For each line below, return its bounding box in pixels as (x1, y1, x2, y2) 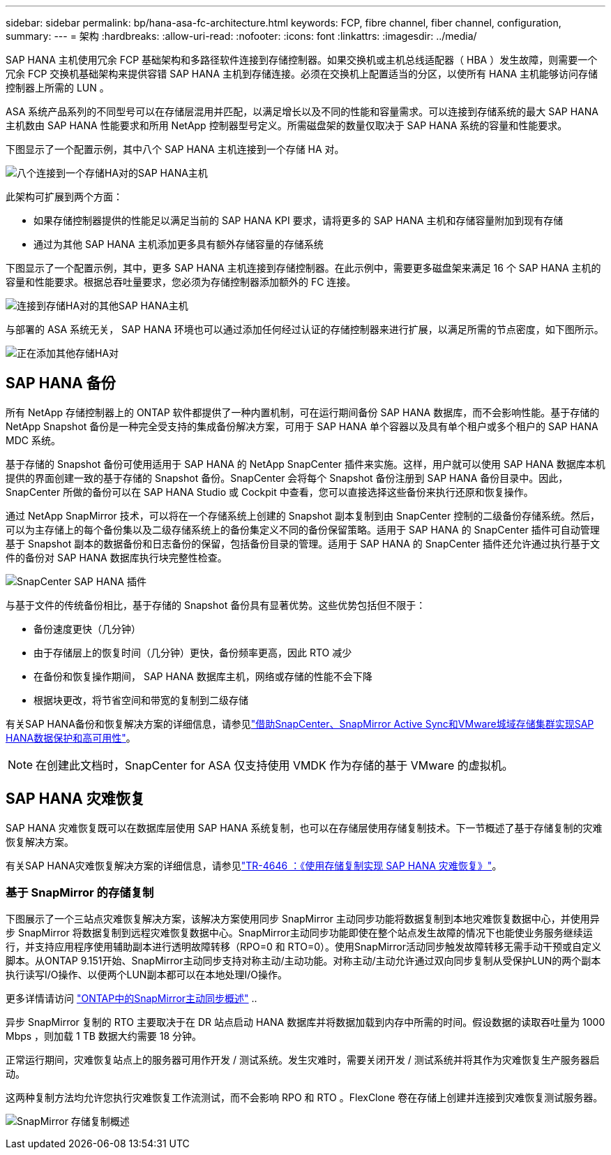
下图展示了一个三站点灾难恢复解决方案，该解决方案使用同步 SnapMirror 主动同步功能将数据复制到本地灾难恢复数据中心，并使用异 (6, 913, 600, 925)
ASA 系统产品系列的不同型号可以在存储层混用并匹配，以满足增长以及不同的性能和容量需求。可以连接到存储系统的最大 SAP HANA (6, 105, 598, 117)
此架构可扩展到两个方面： (6, 191, 123, 203)
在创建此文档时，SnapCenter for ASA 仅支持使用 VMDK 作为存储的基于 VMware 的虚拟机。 (36, 758, 513, 772)
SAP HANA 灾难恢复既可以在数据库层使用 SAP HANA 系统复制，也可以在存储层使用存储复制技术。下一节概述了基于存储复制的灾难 (6, 821, 603, 834)
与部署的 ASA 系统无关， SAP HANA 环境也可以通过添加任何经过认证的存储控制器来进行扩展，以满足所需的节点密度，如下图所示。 (6, 323, 604, 335)
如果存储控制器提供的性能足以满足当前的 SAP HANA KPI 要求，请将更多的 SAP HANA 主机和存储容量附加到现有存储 (33, 214, 564, 226)
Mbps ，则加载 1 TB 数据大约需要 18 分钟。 (6, 1030, 202, 1043)
